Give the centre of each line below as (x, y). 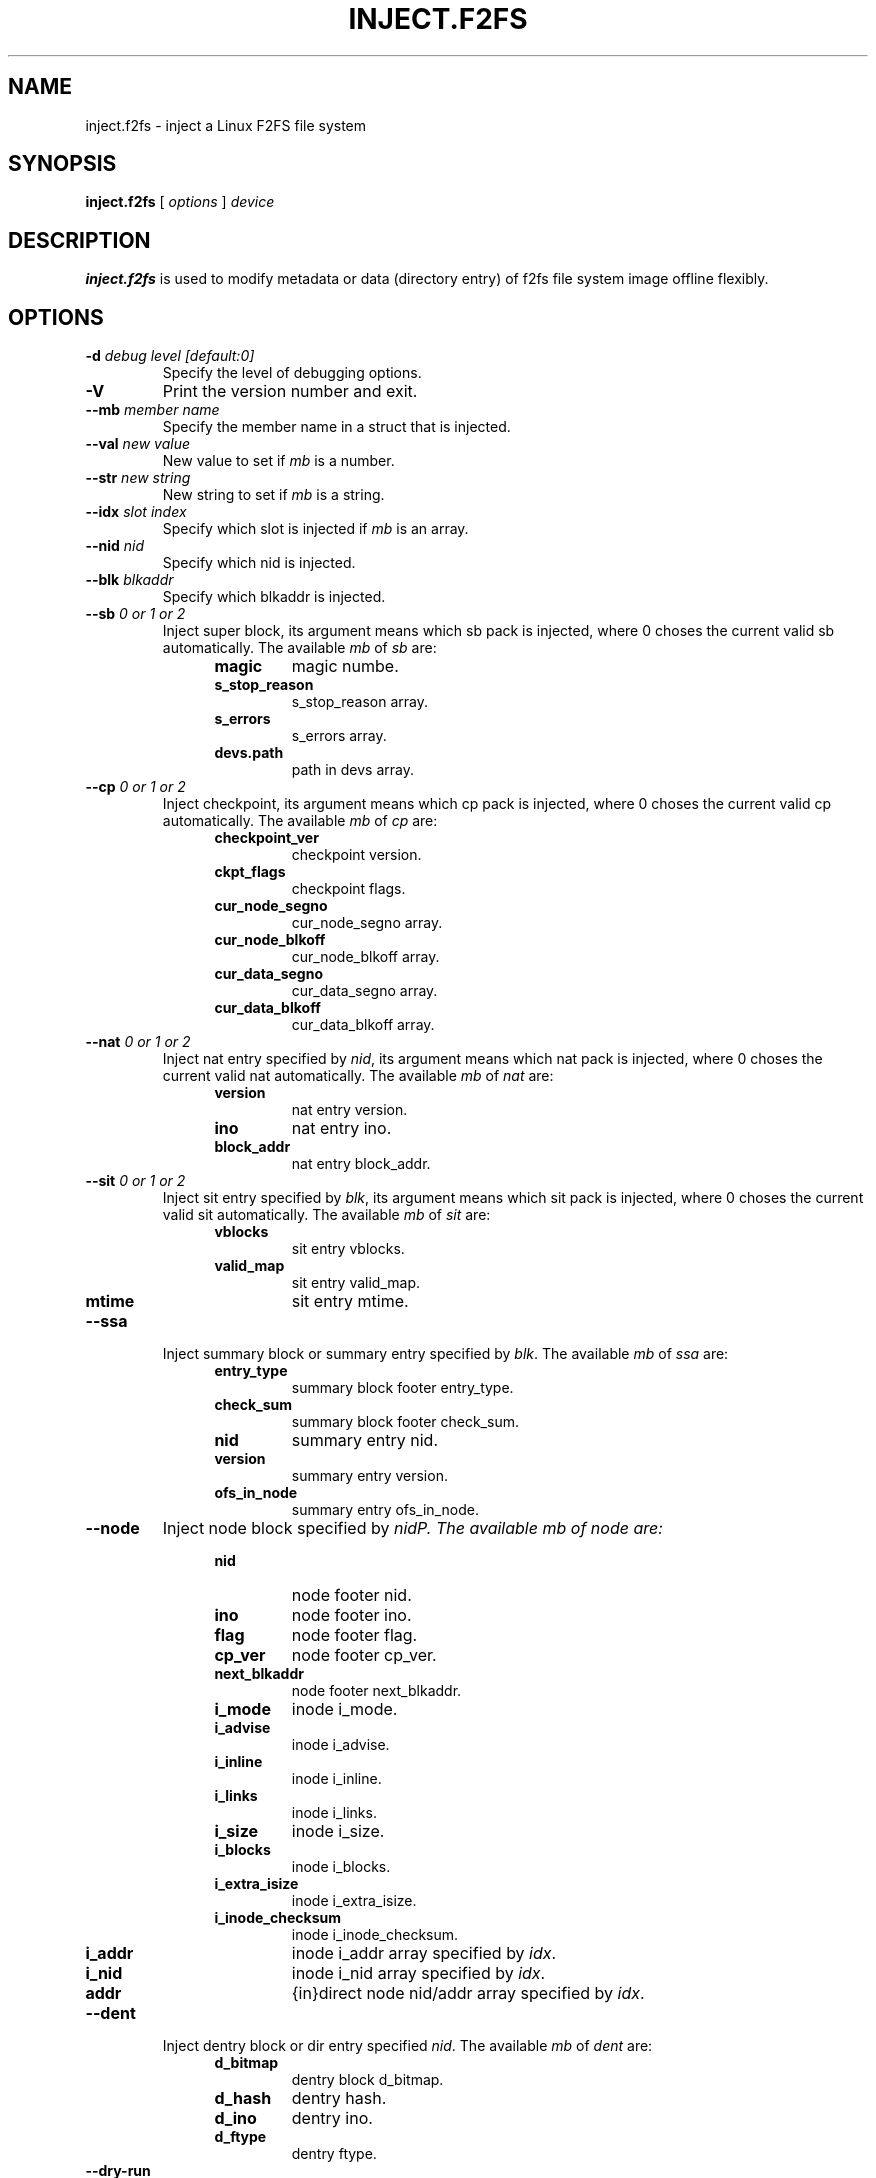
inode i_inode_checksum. (375, 1935)
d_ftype (240, 2137)
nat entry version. (349, 1110)
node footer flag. (354, 1635)
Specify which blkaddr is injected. (274, 597)
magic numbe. (345, 666)
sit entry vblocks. (348, 1249)
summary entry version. (369, 1476)
